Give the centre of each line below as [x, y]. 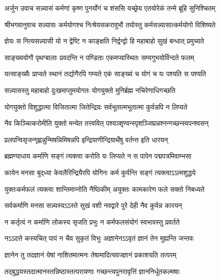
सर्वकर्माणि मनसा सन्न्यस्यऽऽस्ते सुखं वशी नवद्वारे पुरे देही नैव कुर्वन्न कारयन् [93, 205]
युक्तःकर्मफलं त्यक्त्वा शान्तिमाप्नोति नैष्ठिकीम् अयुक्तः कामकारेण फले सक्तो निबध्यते [105, 189]
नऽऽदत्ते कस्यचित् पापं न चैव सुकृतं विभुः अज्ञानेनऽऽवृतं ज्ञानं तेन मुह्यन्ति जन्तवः [99, 238]
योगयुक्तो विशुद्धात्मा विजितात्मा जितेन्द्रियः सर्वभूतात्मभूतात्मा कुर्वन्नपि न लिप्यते [96, 106]
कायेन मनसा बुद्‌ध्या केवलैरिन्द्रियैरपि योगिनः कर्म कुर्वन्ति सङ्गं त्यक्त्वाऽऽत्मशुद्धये [100, 172]
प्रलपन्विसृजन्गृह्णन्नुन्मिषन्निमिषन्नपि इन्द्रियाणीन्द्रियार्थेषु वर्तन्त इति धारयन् [86, 139]
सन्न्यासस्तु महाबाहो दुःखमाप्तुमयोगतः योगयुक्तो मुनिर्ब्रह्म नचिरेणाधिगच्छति [90, 90]
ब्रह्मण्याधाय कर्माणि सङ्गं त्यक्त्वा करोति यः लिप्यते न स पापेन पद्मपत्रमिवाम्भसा [98, 156]
